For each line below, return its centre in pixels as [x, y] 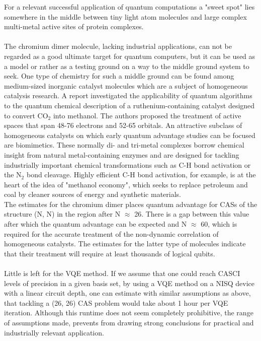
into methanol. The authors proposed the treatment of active [147, 115]
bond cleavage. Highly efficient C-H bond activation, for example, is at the [141, 175]
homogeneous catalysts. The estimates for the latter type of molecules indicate [125, 244]
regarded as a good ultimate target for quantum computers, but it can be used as [130, 56]
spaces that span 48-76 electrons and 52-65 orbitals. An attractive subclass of [123, 125]
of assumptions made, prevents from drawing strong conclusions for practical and [129, 322]
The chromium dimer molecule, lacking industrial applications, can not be [118, 46]
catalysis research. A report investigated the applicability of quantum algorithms [128, 95]
